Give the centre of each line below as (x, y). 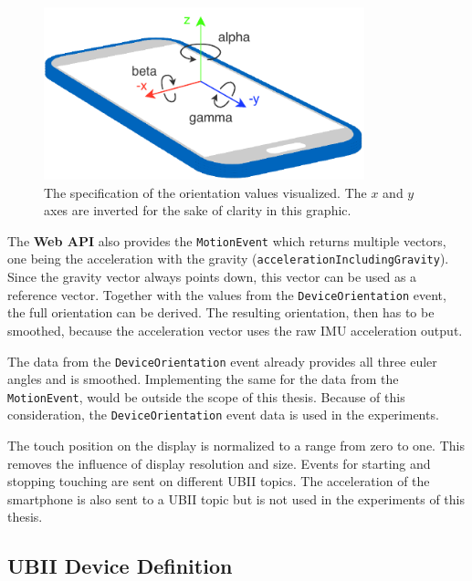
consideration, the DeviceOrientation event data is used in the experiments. (223, 415)
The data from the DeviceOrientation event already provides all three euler (222, 361)
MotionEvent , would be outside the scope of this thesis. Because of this (206, 396)
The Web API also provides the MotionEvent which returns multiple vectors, (227, 240)
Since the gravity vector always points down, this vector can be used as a (212, 277)
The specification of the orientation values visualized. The (205, 192)
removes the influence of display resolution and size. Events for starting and (219, 463)
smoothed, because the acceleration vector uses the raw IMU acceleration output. (235, 330)
